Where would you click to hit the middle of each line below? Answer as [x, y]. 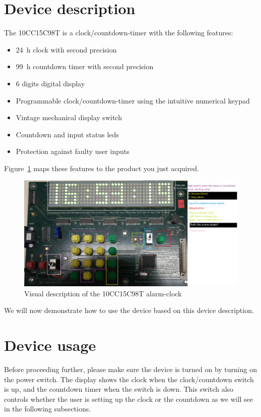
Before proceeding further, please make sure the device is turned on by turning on [130, 369]
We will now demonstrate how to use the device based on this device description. [129, 310]
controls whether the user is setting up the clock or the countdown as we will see [129, 399]
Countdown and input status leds [67, 134]
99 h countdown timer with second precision [85, 66]
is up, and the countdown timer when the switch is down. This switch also [119, 389]
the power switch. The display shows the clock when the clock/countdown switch [129, 379]
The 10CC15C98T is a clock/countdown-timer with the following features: [119, 33]
